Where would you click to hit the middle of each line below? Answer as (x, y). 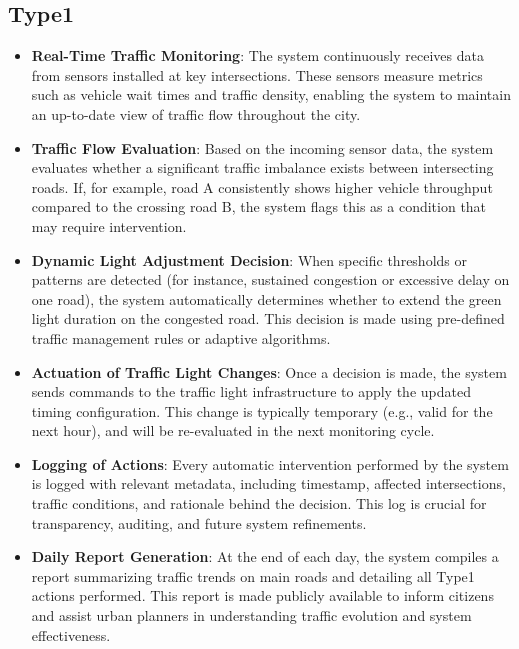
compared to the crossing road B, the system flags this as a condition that (259, 206)
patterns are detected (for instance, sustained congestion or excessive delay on (270, 279)
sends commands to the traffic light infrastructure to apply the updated (251, 391)
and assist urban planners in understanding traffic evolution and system (251, 615)
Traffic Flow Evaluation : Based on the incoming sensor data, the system (262, 147)
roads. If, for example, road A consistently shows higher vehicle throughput (262, 186)
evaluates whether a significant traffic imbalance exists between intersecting (262, 167)
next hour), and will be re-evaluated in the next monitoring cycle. (233, 430)
